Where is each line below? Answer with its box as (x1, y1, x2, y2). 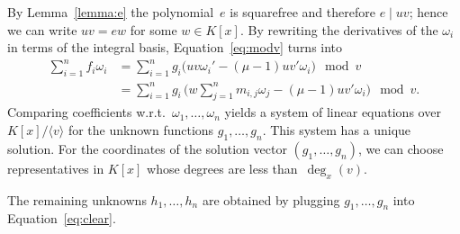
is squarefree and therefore (230, 3, 375, 21)
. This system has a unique (262, 121, 411, 139)
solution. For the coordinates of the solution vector (7, 139, 287, 157)
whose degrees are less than (147, 158, 298, 177)
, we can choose (357, 139, 444, 157)
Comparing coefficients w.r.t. (7, 103, 166, 121)
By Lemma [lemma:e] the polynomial (7, 3, 214, 21)
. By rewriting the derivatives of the (239, 20, 438, 39)
